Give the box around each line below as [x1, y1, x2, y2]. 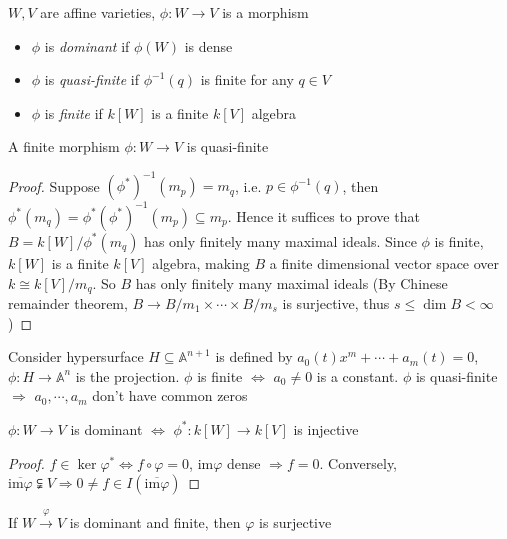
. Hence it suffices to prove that [227, 205, 420, 226]
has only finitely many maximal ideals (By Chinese [135, 272, 448, 293]
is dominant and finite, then [69, 511, 241, 532]
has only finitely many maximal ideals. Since [144, 230, 417, 251]
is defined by [215, 346, 293, 367]
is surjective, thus [282, 293, 390, 314]
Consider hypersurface [8, 346, 144, 367]
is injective [293, 418, 359, 439]
